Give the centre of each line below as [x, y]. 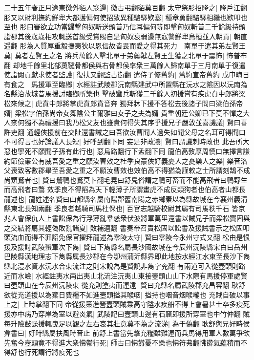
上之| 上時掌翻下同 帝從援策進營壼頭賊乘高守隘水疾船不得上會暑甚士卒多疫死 [127, 304]
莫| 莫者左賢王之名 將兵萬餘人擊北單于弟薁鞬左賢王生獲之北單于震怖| [114, 55]
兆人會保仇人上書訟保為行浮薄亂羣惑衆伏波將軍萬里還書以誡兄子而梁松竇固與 [127, 218]
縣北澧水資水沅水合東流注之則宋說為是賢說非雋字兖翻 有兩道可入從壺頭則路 [125, 266]
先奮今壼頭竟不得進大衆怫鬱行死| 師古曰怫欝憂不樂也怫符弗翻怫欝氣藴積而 [122, 342]
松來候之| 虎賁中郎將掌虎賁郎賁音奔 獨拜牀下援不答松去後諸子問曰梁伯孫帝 [124, 103]
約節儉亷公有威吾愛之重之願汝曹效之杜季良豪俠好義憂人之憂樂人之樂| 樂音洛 [126, 160]
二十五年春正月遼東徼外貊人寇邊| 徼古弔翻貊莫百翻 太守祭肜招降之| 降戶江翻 [126, 7]
